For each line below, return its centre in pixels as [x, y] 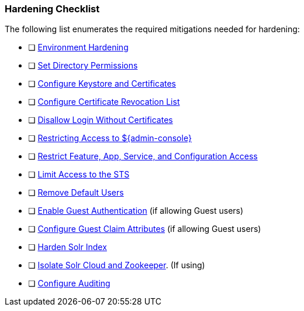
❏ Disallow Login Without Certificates [101, 120]
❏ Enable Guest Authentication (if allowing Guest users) [136, 211]
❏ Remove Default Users [76, 193]
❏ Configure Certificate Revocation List [104, 102]
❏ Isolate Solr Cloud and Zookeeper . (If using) [117, 265]
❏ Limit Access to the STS [79, 175]
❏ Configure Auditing [69, 283]
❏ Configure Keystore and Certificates [102, 84]
